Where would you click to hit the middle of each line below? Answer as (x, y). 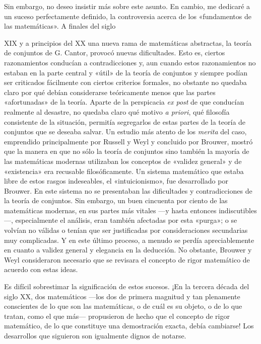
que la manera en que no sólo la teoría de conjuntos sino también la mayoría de (127, 151)
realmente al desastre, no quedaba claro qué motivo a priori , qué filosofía (117, 111)
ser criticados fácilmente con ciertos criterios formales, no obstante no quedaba (125, 82)
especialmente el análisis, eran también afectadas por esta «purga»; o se (126, 220)
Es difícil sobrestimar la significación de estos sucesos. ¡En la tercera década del (127, 286)
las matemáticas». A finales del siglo (60, 26)
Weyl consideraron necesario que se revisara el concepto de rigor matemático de (127, 259)
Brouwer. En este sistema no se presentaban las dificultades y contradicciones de (128, 190)
